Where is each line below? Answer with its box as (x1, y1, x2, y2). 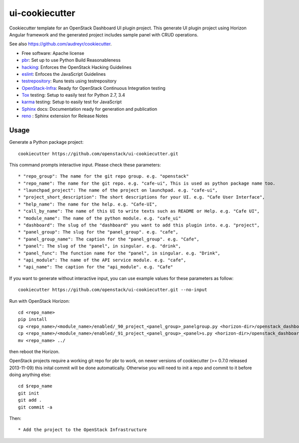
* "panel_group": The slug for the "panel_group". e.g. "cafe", (18, 229, 179, 235)
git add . (18, 397, 42, 403)
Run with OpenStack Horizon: (9, 298, 70, 304)
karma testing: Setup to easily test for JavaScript (21, 99, 122, 105)
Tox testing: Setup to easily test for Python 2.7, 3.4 (21, 92, 126, 98)
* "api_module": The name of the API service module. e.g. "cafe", (18, 257, 186, 263)
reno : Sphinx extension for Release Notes (21, 113, 108, 119)
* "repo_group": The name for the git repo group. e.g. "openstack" (18, 174, 189, 179)
